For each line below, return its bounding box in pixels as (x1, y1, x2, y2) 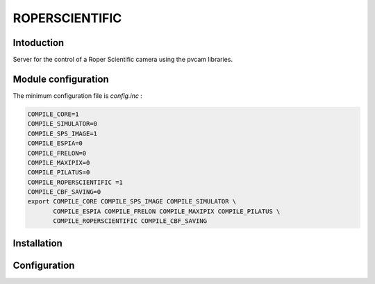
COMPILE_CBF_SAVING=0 (27, 188, 101, 196)
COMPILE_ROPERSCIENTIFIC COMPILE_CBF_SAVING (53, 217, 208, 225)
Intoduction (12, 37, 65, 49)
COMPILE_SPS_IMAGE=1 (27, 129, 97, 137)
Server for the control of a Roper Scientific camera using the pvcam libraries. (12, 56, 233, 64)
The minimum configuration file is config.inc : (12, 91, 142, 100)
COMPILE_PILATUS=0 (27, 169, 90, 176)
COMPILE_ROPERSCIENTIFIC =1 (27, 178, 123, 186)
